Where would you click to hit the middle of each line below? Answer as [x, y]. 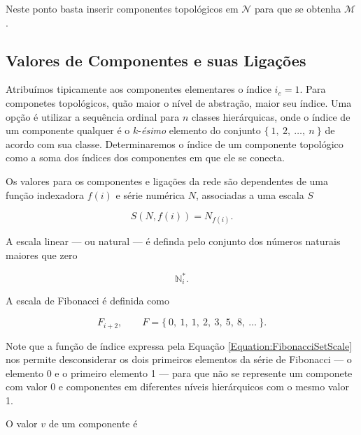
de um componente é [93, 423]
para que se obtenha [298, 8]
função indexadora [45, 194]
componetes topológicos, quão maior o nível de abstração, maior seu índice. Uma [179, 102]
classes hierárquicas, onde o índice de [271, 116]
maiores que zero [42, 255]
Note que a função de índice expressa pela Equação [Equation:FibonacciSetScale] [179, 345]
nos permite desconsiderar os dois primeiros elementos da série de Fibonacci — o [179, 359]
